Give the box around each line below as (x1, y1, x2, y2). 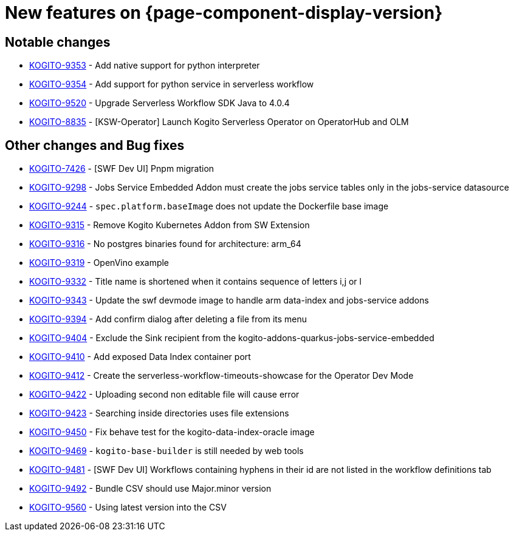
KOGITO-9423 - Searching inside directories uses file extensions (29, 408, 289, 419)
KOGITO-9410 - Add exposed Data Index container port (29, 351, 251, 362)
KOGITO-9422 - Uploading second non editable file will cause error (29, 389, 300, 400)
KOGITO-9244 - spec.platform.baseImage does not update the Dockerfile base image (29, 201, 389, 212)
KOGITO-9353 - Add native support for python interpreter (29, 60, 260, 71)
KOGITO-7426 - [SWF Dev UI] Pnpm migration (29, 163, 214, 174)
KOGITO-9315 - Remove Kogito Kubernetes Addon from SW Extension (29, 220, 310, 231)
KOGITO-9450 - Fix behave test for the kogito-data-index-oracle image (29, 427, 315, 438)
